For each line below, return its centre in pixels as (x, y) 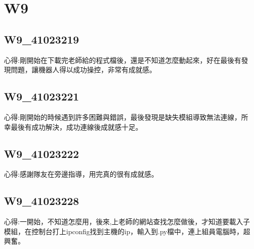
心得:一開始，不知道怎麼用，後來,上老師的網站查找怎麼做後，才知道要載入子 (127, 222)
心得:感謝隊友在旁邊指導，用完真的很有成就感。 (81, 174)
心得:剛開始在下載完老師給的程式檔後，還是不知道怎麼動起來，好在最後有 (123, 60)
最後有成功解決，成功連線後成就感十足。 (76, 126)
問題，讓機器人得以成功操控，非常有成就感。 (83, 70)
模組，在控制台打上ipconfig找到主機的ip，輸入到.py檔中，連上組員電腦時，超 (127, 231)
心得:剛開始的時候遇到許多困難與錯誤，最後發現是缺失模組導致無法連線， (123, 117)
